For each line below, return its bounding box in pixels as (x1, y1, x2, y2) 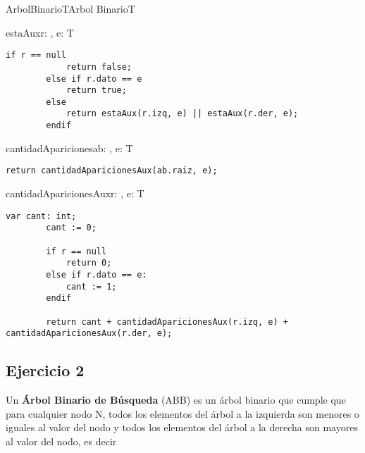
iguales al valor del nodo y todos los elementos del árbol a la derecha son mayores (6, 420, 358, 435)
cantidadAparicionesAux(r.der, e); (6, 328, 173, 339)
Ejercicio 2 (6, 359, 85, 381)
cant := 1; (66, 281, 117, 292)
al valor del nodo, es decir (6, 433, 117, 448)
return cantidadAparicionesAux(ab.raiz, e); (6, 166, 218, 176)
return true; (66, 85, 127, 96)
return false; (66, 61, 132, 72)
